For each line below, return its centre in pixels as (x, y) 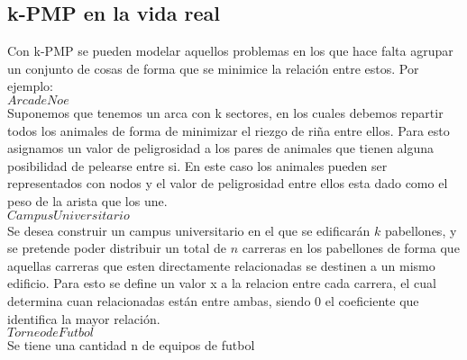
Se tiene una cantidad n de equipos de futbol (131, 345)
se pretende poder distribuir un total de (117, 248)
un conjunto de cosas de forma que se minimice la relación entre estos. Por (213, 68)
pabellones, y (421, 230)
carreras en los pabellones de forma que (351, 248)
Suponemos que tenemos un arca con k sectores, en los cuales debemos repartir (225, 112)
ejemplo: (30, 86)
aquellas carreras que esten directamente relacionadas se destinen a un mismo (221, 265)
